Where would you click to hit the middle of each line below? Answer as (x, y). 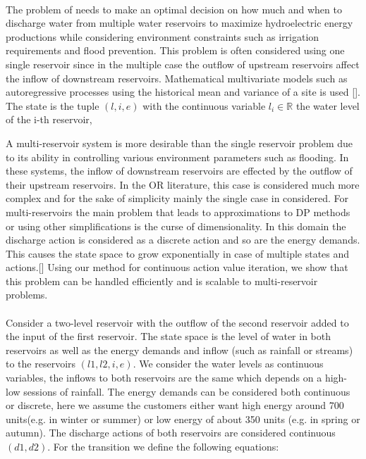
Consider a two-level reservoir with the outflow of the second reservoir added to (177, 322)
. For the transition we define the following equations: (163, 446)
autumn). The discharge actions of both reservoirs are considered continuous (171, 433)
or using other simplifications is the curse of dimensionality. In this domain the (176, 226)
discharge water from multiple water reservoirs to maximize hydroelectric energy (179, 23)
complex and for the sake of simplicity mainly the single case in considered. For (177, 198)
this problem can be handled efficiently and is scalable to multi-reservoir (162, 281)
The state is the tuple (53, 105)
